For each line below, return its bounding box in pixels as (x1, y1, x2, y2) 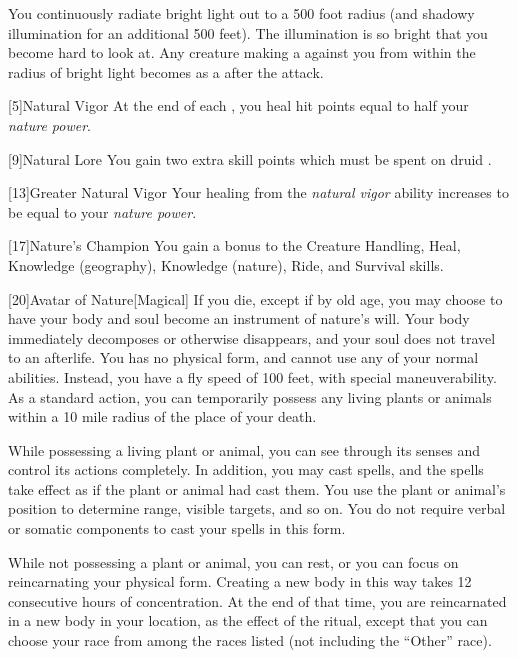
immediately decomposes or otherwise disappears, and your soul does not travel (8, 327, 496, 348)
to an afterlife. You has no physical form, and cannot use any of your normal (8, 347, 479, 368)
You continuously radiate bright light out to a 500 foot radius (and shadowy (8, 3, 475, 23)
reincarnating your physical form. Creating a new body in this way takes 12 (8, 571, 472, 592)
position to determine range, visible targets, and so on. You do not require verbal (8, 498, 506, 519)
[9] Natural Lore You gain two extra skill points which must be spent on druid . (8, 148, 492, 169)
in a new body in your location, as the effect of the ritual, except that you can (8, 610, 488, 631)
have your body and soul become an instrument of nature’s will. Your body (8, 308, 470, 329)
